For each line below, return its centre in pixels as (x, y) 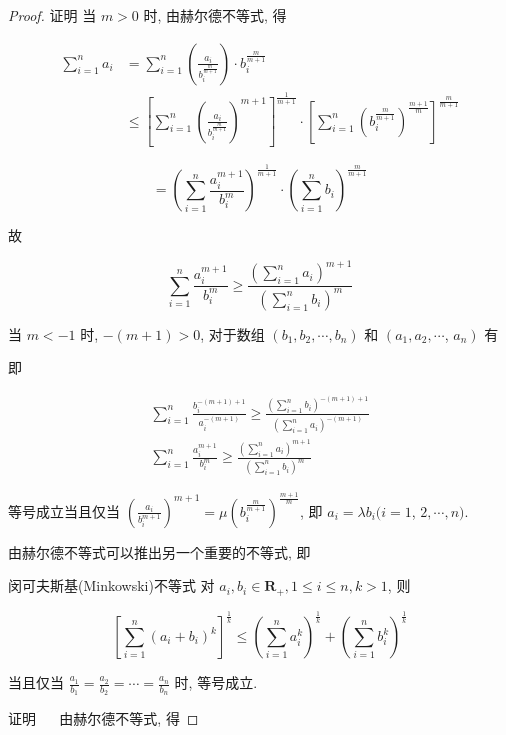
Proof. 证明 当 (52, 15)
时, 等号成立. (216, 682)
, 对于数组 (232, 333)
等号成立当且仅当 (64, 510)
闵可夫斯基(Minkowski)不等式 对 (111, 585)
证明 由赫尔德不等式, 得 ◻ (103, 718)
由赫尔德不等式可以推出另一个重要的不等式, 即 (159, 551)
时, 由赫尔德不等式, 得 (215, 15)
